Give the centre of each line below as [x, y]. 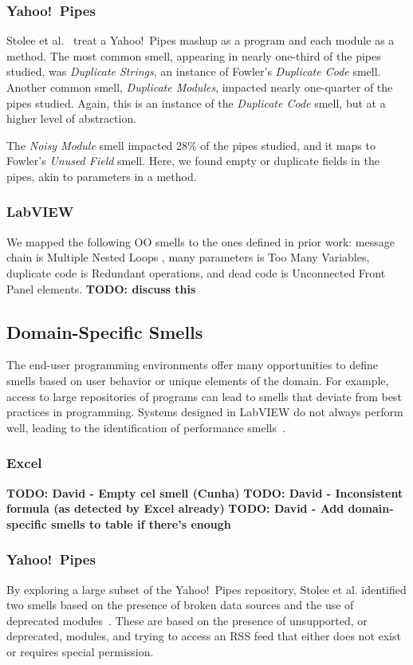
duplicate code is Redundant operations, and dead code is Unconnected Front [196, 272]
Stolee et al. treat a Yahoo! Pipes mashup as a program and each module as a [201, 40]
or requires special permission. [80, 651]
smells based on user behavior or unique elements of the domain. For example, [198, 380]
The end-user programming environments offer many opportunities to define [192, 365]
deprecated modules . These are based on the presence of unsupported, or [187, 620]
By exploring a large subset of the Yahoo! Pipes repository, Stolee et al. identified [206, 589]
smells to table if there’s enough [141, 523]
